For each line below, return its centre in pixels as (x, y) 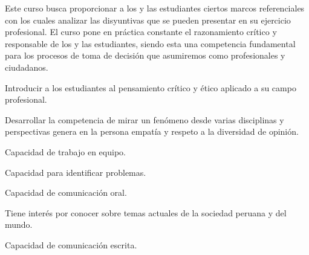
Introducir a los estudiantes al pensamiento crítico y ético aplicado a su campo (151, 87)
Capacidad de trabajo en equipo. (65, 151)
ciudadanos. (27, 67)
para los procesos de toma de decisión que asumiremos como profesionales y (145, 55)
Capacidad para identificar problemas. (76, 172)
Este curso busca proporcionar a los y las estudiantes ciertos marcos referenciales (155, 8)
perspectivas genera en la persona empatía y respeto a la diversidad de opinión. (152, 131)
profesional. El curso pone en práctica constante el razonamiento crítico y (141, 32)
